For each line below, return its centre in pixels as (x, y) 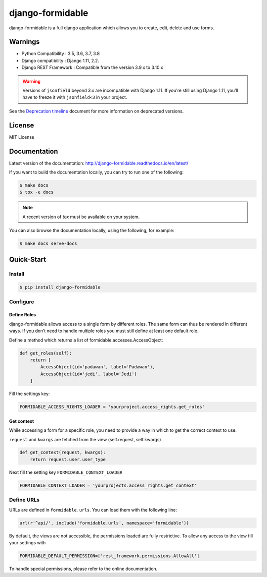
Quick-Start (28, 260)
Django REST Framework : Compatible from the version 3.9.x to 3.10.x (92, 67)
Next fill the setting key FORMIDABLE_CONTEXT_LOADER (66, 472)
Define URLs (24, 500)
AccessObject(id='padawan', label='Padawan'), (98, 367)
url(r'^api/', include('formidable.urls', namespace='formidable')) (104, 523)
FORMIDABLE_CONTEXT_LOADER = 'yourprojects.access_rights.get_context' (108, 485)
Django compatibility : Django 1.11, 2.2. (60, 60)
